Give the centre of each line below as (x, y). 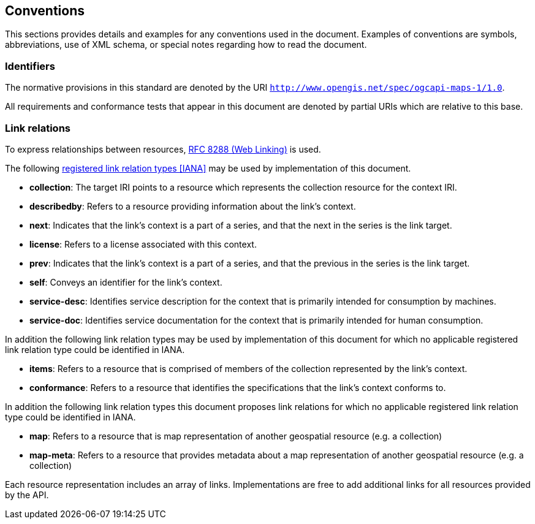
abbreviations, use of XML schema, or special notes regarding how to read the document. (186, 45)
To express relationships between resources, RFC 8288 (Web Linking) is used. (163, 149)
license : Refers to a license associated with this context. (143, 244)
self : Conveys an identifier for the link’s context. (126, 282)
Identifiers (30, 66)
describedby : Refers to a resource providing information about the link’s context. (193, 206)
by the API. (27, 495)
